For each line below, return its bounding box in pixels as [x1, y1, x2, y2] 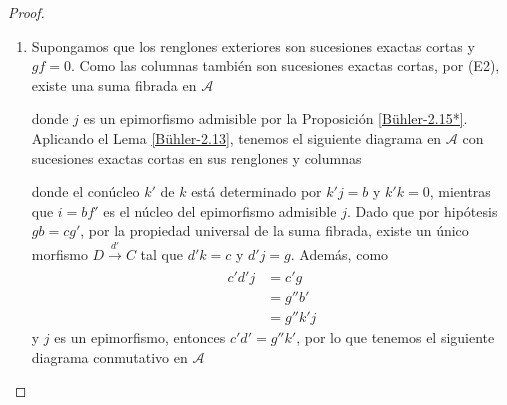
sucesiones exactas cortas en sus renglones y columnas [31, 147, 362, 168]
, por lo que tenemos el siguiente [296, 327, 495, 348]
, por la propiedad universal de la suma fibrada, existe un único [80, 220, 469, 241]
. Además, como [290, 243, 389, 264]
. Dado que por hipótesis [346, 200, 498, 221]
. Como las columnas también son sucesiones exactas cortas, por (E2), [71, 55, 500, 76]
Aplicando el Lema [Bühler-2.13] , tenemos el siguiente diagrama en [31, 127, 442, 148]
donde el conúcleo [31, 181, 140, 202]
